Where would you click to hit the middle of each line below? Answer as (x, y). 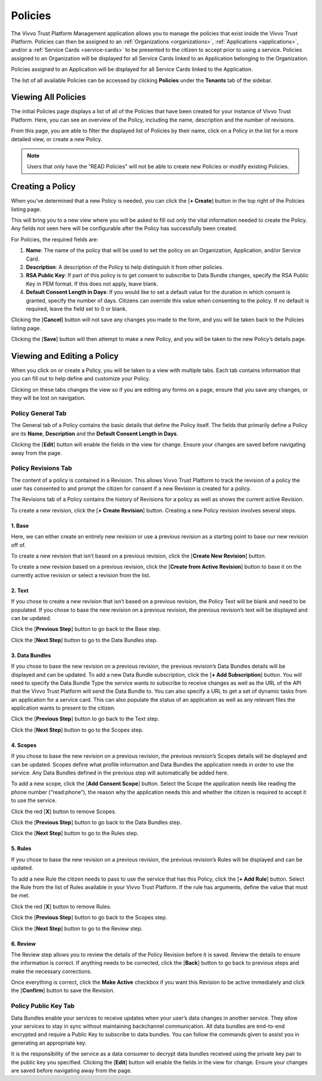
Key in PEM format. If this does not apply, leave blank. (92, 284)
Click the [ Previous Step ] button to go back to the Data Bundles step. (96, 822)
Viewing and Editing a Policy (65, 356)
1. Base (20, 525)
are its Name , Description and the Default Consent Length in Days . (95, 433)
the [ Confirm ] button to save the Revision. (63, 990)
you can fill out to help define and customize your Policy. (80, 379)
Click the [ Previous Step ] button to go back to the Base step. (86, 629)
